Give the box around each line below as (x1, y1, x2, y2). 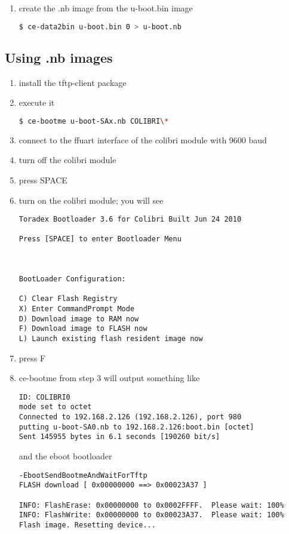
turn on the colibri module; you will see (19, 194, 164, 206)
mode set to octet (19, 403, 92, 412)
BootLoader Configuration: (19, 275, 126, 284)
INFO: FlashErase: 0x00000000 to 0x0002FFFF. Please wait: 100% (19, 501, 284, 510)
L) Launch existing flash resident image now (19, 334, 203, 343)
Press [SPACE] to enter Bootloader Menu (19, 235, 182, 244)
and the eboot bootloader (19, 450, 112, 462)
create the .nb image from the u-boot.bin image (19, 2, 193, 14)
